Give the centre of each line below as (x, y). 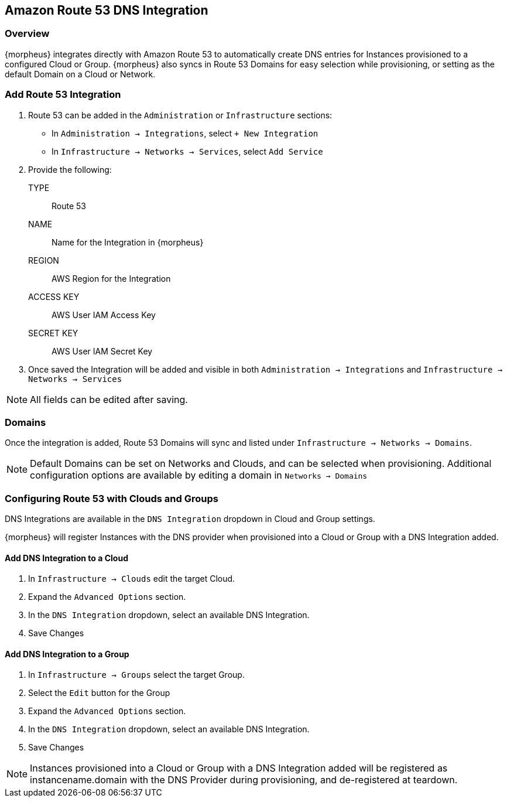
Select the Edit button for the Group (99, 693)
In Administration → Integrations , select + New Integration (185, 133)
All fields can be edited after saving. (109, 399)
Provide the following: (70, 169)
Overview (27, 34)
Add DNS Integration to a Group (67, 654)
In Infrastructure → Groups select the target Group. (136, 675)
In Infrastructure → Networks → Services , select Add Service (187, 151)
